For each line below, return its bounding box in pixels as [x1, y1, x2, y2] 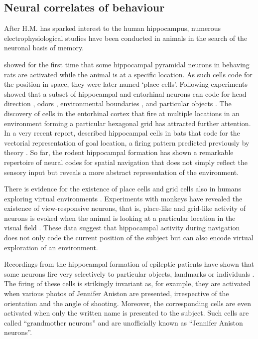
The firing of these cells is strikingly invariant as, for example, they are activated [4, 278, 251, 289]
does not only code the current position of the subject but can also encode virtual [4, 232, 254, 243]
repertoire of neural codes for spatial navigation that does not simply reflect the [4, 157, 248, 167]
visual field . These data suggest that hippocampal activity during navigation [4, 222, 240, 233]
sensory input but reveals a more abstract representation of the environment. [4, 167, 239, 177]
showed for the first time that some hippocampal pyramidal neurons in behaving [4, 59, 250, 69]
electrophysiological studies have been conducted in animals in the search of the [4, 32, 248, 43]
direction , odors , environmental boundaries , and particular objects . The [4, 98, 232, 109]
